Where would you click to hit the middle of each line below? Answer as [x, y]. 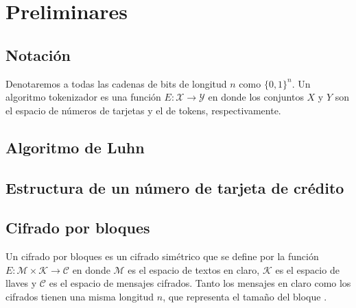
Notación [38, 54]
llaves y [21, 283]
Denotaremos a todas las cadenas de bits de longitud [116, 83]
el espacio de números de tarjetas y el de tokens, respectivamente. [143, 110]
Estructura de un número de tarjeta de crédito [175, 187]
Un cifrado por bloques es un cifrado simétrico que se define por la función [162, 256]
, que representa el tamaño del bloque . [245, 296]
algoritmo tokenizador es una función [83, 97]
